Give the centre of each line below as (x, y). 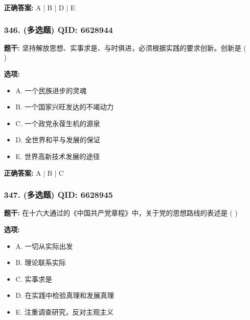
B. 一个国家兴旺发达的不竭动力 (65, 107)
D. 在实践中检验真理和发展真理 (65, 295)
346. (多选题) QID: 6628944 (58, 29)
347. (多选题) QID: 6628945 (58, 195)
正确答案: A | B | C (34, 173)
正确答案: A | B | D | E (40, 7)
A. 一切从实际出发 (44, 246)
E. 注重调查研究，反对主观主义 (64, 311)
